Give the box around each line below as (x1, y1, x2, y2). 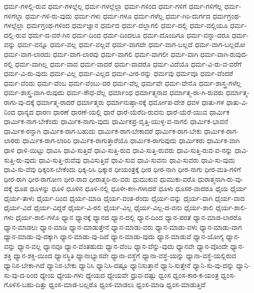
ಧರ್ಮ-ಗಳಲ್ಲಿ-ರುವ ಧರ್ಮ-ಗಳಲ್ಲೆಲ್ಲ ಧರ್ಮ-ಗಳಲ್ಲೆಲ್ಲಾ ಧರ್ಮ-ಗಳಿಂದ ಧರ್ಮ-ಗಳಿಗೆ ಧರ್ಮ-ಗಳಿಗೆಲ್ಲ (4, 1, 222, 11)
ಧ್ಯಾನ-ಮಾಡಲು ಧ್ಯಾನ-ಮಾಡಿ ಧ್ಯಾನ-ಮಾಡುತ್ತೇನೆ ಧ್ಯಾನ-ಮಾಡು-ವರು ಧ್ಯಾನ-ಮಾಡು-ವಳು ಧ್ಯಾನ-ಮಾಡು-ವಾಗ (4, 221, 242, 232)
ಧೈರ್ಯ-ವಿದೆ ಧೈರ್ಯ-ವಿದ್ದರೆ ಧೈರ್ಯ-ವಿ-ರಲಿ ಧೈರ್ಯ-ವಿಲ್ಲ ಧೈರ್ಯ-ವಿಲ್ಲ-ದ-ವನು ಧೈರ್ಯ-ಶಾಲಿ (4, 202, 213, 213)
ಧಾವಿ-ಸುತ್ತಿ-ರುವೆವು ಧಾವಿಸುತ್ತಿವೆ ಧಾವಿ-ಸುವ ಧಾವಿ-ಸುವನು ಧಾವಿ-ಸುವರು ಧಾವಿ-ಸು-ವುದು (39, 154, 235, 165)
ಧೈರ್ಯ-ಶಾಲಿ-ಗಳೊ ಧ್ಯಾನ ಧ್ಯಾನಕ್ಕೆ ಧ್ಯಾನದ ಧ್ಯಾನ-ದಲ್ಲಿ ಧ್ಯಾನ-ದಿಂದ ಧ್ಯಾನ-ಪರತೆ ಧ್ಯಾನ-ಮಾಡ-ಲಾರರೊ (16, 212, 242, 222)
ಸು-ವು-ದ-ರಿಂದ (4, 269, 38, 280)
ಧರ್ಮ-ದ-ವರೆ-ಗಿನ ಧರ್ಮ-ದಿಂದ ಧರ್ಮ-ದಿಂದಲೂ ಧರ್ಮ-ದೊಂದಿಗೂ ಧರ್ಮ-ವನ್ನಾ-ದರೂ (28, 29, 230, 40)
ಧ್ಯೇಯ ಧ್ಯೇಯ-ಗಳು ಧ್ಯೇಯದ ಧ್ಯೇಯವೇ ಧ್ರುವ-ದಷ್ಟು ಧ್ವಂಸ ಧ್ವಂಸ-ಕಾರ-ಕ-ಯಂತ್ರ (40, 269, 219, 280)
